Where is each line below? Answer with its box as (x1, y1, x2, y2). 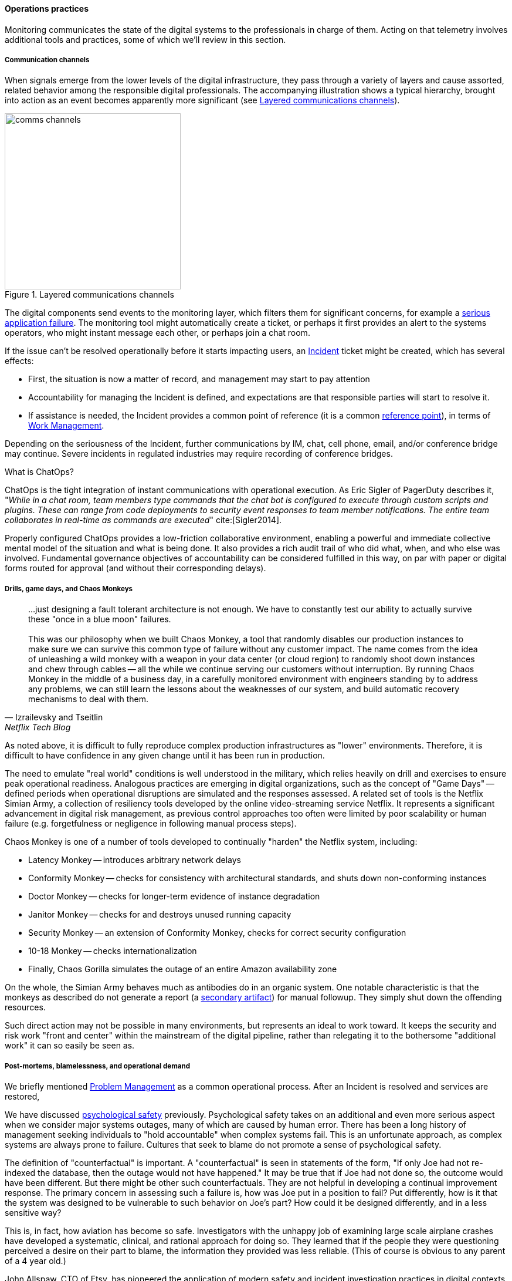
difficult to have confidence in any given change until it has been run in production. (5, 750, 325, 761)
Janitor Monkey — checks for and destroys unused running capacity (28, 909, 291, 920)
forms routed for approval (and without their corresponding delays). (5, 563, 266, 574)
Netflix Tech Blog (5, 722, 71, 733)
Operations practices (5, 4, 89, 14)
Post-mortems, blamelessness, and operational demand (5, 1061, 191, 1070)
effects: (5, 356, 34, 366)
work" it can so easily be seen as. (5, 1040, 135, 1051)
